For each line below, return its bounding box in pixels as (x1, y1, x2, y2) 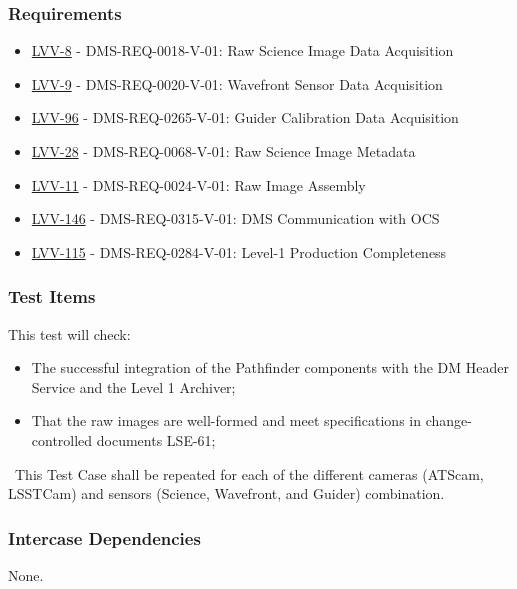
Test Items (8, 284, 96, 309)
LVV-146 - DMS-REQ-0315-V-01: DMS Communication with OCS (31, 208, 440, 229)
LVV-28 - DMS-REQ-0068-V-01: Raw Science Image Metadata (31, 141, 416, 161)
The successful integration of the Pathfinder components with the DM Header (31, 357, 509, 378)
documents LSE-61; (96, 429, 216, 450)
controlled (31, 429, 93, 450)
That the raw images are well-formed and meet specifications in (31, 410, 421, 431)
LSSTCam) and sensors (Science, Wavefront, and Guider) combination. (8, 483, 445, 504)
